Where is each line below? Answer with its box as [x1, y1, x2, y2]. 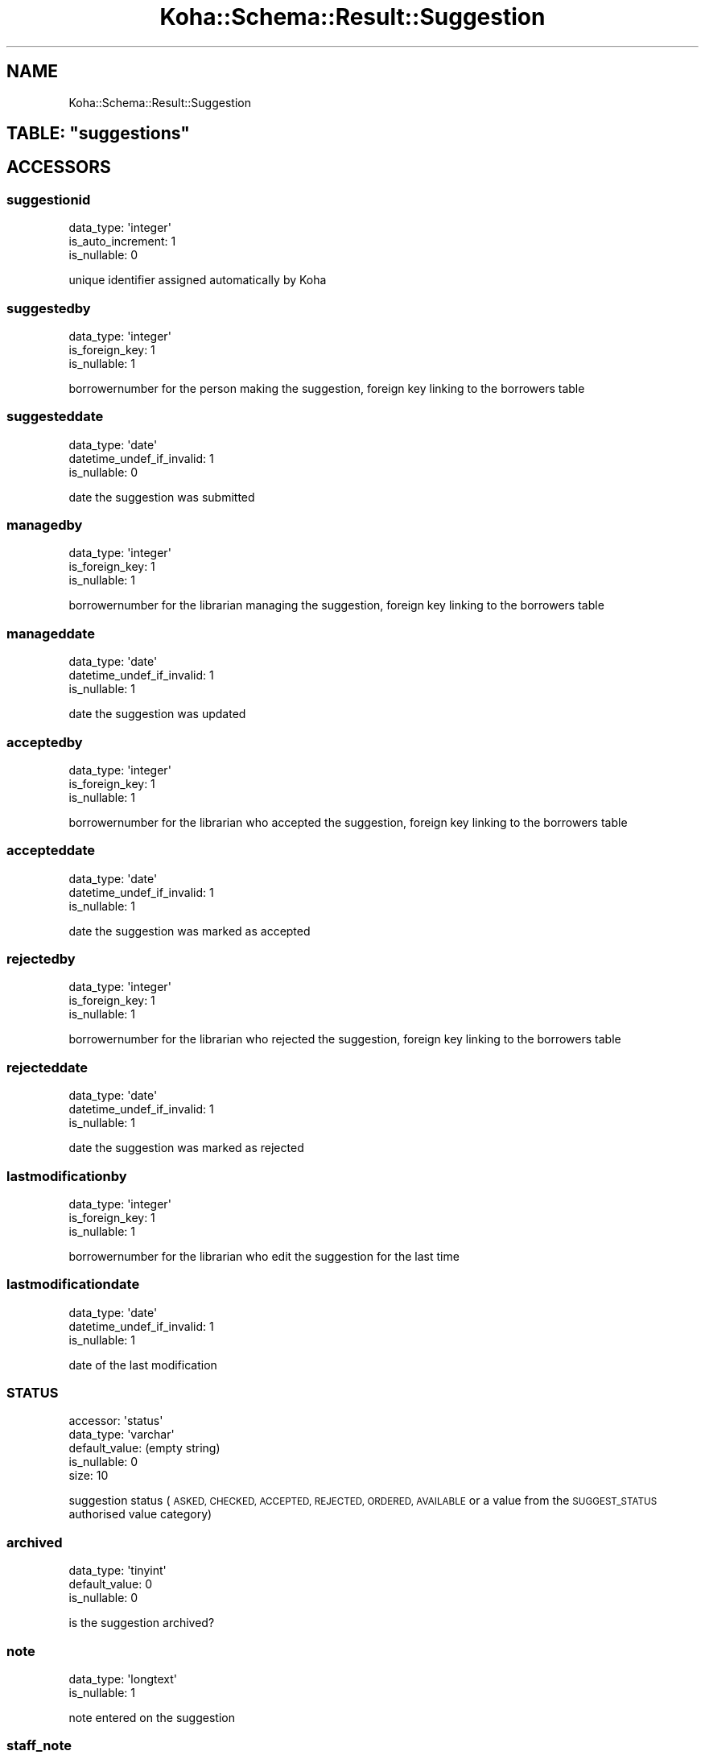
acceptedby [6, 733, 83, 750]
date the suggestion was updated [68, 707, 246, 721]
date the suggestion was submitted [68, 489, 255, 504]
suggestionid [6, 191, 91, 208]
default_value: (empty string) [68, 1441, 221, 1456]
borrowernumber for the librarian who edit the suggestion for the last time [68, 1249, 460, 1263]
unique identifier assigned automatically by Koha [68, 273, 327, 287]
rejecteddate [6, 1059, 89, 1076]
